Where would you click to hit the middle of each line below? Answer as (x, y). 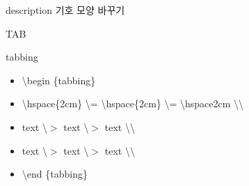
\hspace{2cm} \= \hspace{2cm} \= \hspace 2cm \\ (133, 103)
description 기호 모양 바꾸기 (65, 10)
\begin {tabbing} (59, 80)
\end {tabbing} (55, 174)
